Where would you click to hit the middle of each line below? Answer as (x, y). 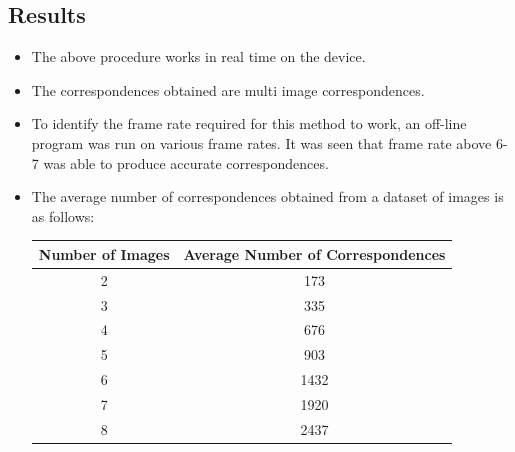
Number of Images (104, 253)
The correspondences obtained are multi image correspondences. (228, 89)
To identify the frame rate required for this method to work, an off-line (249, 123)
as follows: (63, 215)
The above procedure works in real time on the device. (198, 56)
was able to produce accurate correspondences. (186, 162)
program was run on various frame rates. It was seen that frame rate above (261, 142)
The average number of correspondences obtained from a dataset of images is (267, 196)
